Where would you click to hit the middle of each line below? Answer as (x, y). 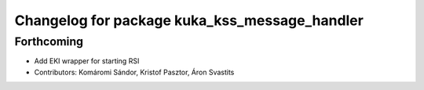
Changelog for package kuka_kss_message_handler (189, 20)
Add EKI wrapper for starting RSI (87, 61)
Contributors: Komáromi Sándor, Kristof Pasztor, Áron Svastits (134, 72)
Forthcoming (49, 41)
